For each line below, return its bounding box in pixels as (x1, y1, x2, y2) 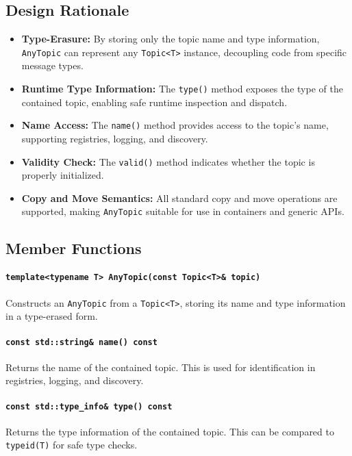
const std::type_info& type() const (5, 401, 173, 411)
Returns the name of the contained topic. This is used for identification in (5, 359, 316, 374)
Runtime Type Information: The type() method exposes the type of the (21, 81, 343, 96)
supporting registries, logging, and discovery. (21, 131, 208, 145)
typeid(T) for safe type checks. (5, 438, 138, 452)
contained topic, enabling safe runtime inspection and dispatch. (21, 94, 288, 109)
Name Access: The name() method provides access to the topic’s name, (21, 118, 329, 132)
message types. (21, 58, 84, 73)
